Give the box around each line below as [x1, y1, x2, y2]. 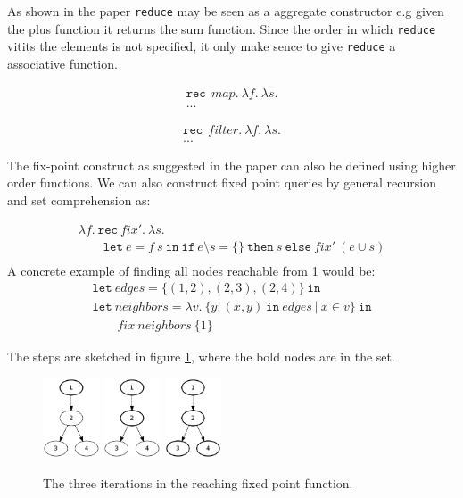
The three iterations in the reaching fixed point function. [43, 473, 353, 492]
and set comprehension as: [7, 190, 151, 209]
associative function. [7, 54, 118, 72]
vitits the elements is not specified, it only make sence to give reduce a [7, 37, 396, 55]
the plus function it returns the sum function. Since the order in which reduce [7, 19, 436, 37]
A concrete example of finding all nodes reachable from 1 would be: [7, 261, 376, 279]
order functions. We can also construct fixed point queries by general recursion [7, 173, 436, 192]
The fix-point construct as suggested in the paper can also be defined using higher [7, 155, 456, 174]
